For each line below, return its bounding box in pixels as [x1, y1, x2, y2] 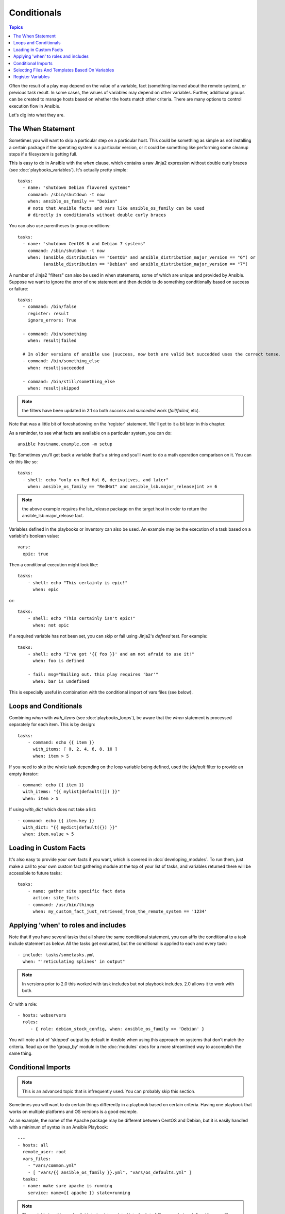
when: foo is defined [33, 658, 84, 664]
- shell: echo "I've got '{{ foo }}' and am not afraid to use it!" [27, 651, 194, 657]
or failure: [9, 286, 29, 291]
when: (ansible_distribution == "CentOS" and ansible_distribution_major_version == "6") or [27, 255, 256, 260]
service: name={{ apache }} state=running [27, 1190, 131, 1196]
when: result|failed [27, 338, 77, 343]
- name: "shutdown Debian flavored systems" [22, 185, 131, 190]
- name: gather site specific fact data [27, 888, 126, 894]
